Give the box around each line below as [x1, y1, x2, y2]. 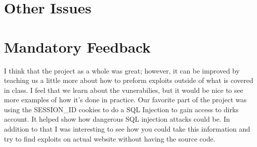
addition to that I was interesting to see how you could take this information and [4, 124, 250, 134]
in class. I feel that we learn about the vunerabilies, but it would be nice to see [4, 84, 243, 95]
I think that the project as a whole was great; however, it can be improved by [4, 65, 240, 75]
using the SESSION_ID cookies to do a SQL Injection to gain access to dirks [4, 104, 239, 114]
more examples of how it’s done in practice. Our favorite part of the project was [4, 94, 247, 105]
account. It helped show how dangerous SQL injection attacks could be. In [4, 114, 230, 124]
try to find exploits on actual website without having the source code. [4, 133, 215, 144]
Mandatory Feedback [4, 36, 151, 57]
